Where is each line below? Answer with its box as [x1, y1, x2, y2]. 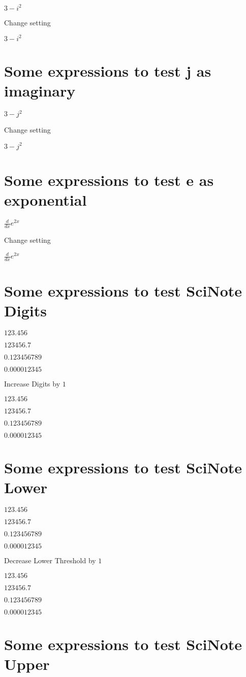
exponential [4, 189, 87, 210]
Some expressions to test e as [4, 169, 214, 190]
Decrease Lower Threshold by [4, 555, 96, 566]
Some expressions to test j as [4, 60, 211, 81]
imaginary [4, 80, 76, 101]
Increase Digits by [4, 378, 60, 389]
